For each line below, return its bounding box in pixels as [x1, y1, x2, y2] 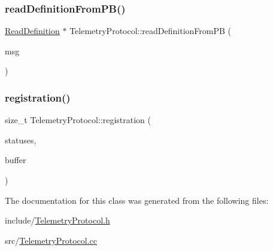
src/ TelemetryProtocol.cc [5, 234, 97, 246]
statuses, [5, 133, 37, 146]
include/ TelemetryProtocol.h [5, 214, 110, 226]
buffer [5, 154, 26, 166]
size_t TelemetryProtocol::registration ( [5, 114, 151, 126]
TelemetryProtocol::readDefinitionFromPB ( [69, 25, 232, 37]
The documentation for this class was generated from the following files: [5, 194, 269, 206]
